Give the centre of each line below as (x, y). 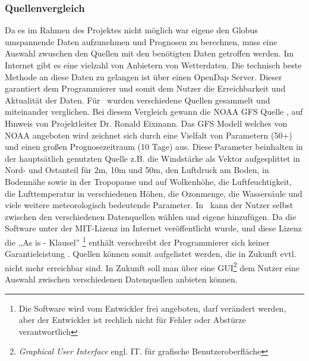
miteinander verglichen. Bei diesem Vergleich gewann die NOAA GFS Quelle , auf (154, 112)
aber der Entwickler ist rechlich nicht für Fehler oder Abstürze (132, 320)
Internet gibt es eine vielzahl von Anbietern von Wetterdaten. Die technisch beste (153, 65)
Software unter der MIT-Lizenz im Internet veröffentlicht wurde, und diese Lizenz (154, 228)
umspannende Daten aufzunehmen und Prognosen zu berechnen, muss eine (141, 41)
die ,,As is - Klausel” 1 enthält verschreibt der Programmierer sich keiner (137, 241)
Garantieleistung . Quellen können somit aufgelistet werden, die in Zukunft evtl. (151, 254)
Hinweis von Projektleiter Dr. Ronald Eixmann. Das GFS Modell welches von (146, 123)
